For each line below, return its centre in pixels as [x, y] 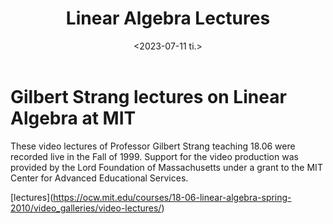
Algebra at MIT [73, 118]
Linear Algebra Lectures [168, 18]
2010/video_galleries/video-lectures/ [86, 208]
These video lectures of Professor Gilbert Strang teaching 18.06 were [153, 146]
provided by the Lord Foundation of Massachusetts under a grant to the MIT [166, 167]
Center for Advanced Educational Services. [99, 178]
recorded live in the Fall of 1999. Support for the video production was [154, 156]
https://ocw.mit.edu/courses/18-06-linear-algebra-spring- [172, 197]
